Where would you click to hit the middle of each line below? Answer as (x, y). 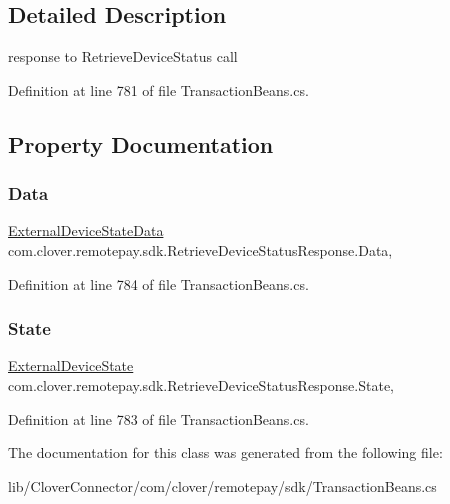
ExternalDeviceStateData (86, 230)
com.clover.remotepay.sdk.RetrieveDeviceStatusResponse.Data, (200, 249)
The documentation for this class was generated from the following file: (225, 452)
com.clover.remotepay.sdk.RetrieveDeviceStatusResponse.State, (201, 384)
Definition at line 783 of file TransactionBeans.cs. (158, 418)
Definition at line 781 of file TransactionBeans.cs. (158, 89)
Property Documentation (141, 143)
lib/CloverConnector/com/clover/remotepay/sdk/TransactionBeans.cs (222, 485)
